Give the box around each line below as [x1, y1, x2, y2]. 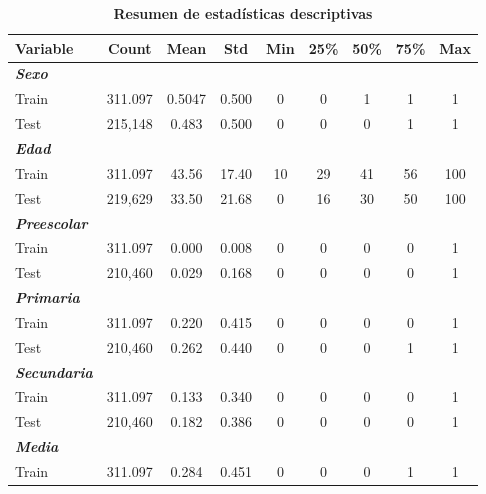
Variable [15, 37, 74, 58]
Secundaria [15, 361, 93, 382]
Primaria [15, 287, 80, 308]
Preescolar [15, 212, 88, 233]
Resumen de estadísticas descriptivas [113, 3, 373, 23]
